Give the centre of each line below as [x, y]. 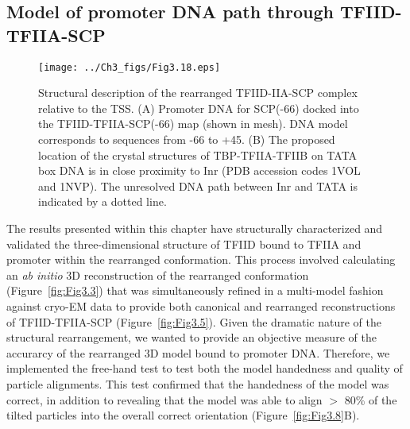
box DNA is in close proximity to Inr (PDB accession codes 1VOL [199, 170]
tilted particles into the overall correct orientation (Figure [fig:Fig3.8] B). [183, 415]
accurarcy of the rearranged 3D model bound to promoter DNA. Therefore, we [198, 352]
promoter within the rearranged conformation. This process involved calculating [201, 259]
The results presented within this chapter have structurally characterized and [195, 228]
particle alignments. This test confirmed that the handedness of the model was [198, 383]
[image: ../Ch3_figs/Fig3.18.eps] [130, 67]
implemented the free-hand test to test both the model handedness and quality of [205, 368]
